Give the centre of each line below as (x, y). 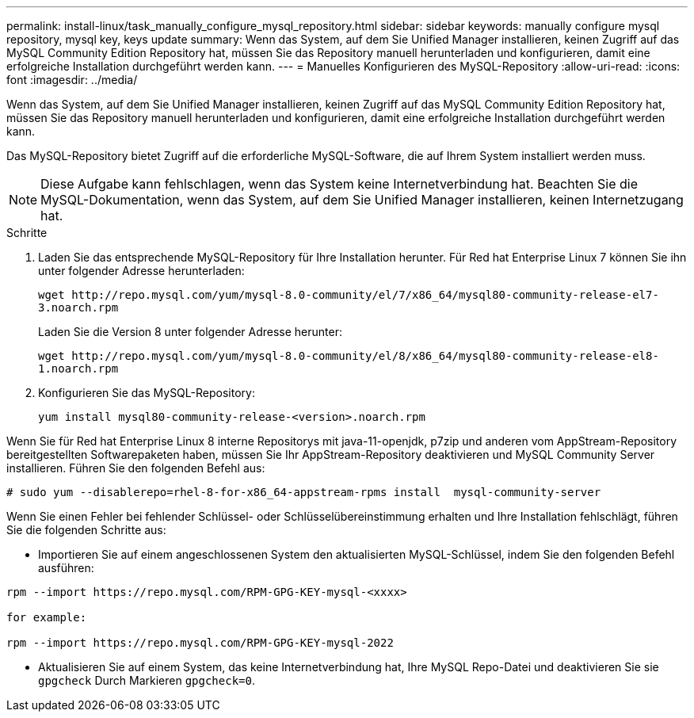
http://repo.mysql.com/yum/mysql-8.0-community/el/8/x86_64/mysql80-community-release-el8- (365, 356)
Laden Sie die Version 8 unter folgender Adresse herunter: (190, 332)
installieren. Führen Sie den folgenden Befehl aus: (136, 468)
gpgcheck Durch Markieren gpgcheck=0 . (147, 680)
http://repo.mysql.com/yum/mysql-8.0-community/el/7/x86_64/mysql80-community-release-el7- (365, 295)
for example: (47, 617)
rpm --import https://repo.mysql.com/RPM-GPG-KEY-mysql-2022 (200, 643)
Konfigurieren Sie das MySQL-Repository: (147, 393)
